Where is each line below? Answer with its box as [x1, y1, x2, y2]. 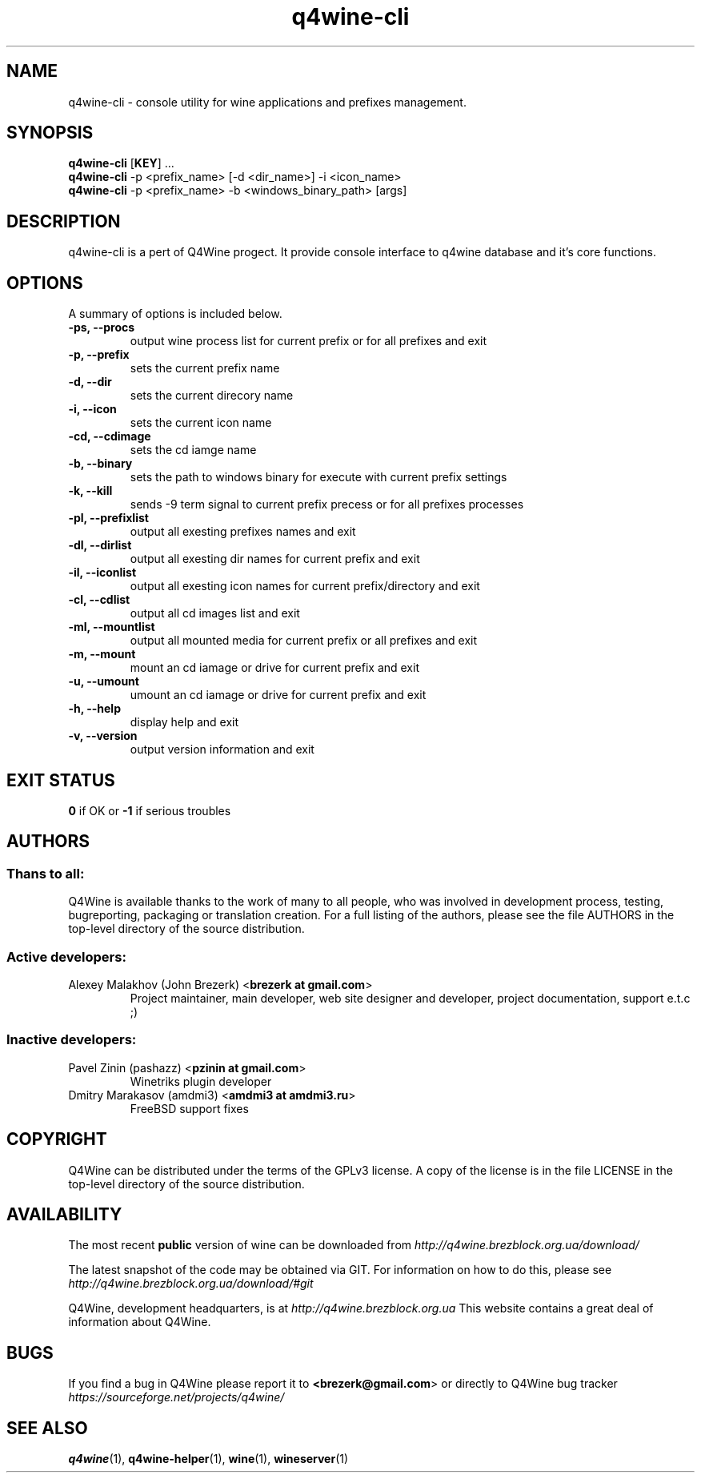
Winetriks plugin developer [130, 1074, 272, 1088]
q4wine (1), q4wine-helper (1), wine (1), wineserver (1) [68, 1452, 349, 1466]
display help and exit [130, 715, 239, 729]
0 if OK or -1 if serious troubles [68, 803, 231, 818]
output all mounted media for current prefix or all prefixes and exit [130, 633, 478, 648]
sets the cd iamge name [130, 443, 257, 457]
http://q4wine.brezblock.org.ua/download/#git [68, 1276, 314, 1291]
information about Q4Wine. [68, 1315, 211, 1329]
